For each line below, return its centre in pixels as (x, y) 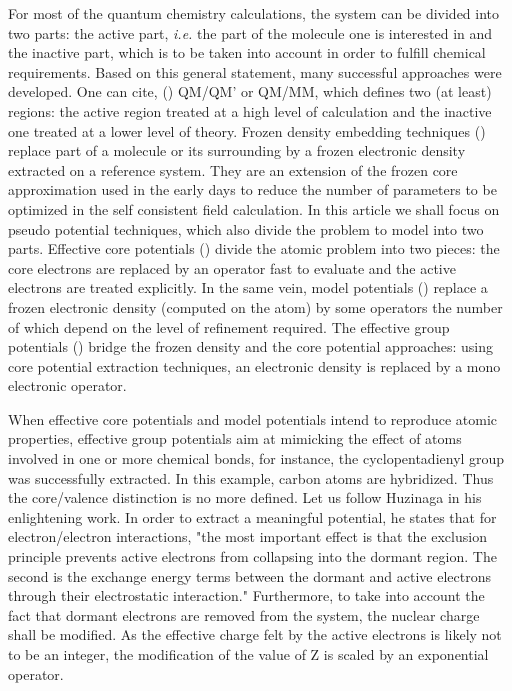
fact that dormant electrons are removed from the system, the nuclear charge (244, 614)
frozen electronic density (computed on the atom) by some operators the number (255, 306)
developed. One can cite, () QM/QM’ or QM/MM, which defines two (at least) (250, 91)
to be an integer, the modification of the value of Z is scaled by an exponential (248, 654)
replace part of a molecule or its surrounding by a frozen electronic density (237, 150)
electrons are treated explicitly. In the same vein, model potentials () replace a (248, 287)
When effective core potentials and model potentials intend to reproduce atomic (253, 418)
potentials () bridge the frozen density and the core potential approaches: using (251, 346)
